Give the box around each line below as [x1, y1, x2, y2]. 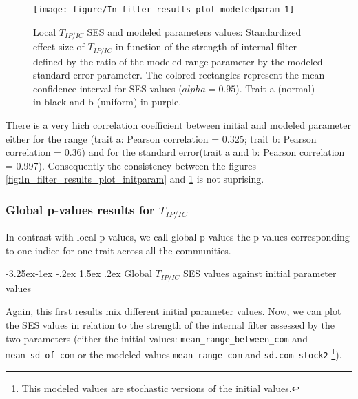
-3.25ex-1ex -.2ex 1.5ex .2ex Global [6, 266, 152, 280]
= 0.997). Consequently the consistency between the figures [6, 158, 256, 172]
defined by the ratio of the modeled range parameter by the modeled [33, 54, 323, 68]
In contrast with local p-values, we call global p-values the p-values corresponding [6, 229, 350, 244]
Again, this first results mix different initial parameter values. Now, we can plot [6, 304, 341, 318]
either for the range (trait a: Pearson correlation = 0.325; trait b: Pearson [6, 131, 317, 145]
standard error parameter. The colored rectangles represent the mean [33, 68, 325, 82]
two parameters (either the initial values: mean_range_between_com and [6, 331, 308, 345]
